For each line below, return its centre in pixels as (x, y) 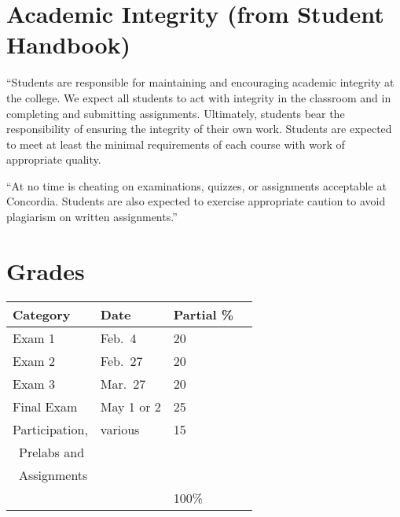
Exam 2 (34, 360)
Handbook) (69, 44)
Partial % (204, 314)
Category (42, 314)
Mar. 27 (123, 383)
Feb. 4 (118, 338)
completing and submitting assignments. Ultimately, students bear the (176, 113)
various (120, 429)
